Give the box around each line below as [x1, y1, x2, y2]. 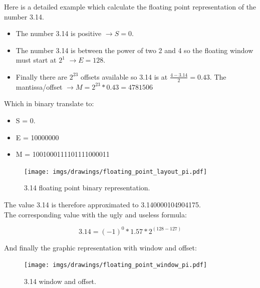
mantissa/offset [16, 81, 63, 92]
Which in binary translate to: [4, 98, 94, 109]
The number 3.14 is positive [16, 28, 102, 39]
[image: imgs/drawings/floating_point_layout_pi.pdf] [24, 168, 207, 175]
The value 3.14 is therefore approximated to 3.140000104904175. [4, 199, 201, 210]
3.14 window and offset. [24, 275, 96, 286]
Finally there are [16, 71, 67, 82]
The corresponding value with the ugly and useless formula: [4, 209, 187, 219]
